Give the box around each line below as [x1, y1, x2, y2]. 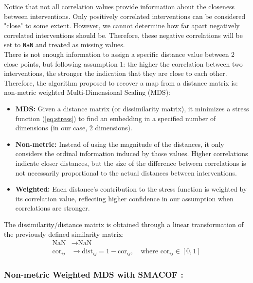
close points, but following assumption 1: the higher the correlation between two [4, 58, 243, 69]
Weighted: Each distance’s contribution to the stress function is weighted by [15, 184, 247, 194]
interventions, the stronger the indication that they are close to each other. [4, 68, 227, 78]
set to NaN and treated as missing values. [4, 39, 125, 50]
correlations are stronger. [15, 203, 90, 213]
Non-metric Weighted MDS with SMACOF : [4, 268, 183, 280]
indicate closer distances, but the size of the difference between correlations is [15, 158, 246, 168]
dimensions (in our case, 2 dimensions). [15, 123, 132, 133]
